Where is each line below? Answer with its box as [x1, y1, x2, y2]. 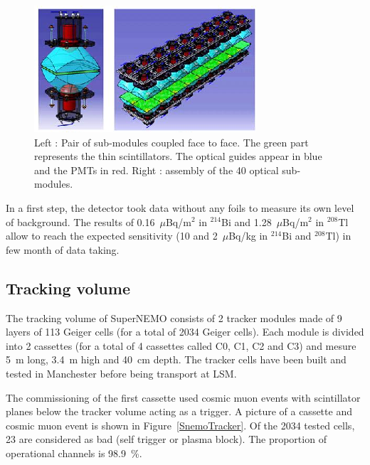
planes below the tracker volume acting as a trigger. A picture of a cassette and [6, 404, 352, 419]
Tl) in [325, 228, 351, 243]
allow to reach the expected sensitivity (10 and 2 [6, 228, 218, 243]
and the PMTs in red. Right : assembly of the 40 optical [34, 162, 279, 177]
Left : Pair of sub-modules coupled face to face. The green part [34, 134, 309, 149]
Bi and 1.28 [221, 214, 272, 229]
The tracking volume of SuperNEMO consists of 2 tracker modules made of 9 [6, 310, 342, 325]
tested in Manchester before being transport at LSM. [6, 365, 237, 380]
